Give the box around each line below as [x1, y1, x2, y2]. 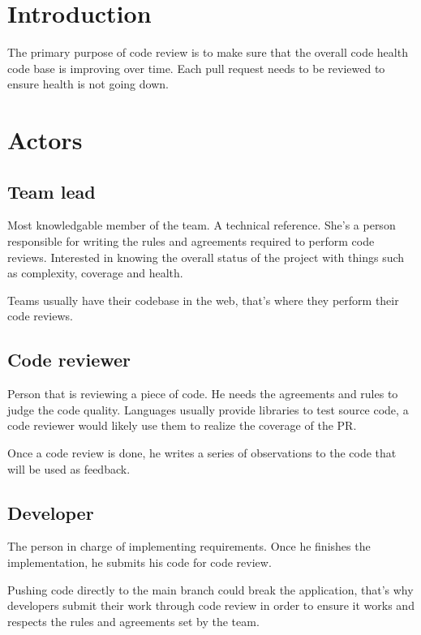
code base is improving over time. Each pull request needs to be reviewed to [7, 59, 385, 76]
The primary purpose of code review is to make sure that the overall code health [7, 44, 408, 61]
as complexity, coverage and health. [7, 264, 183, 281]
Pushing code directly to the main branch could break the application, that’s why [7, 581, 414, 598]
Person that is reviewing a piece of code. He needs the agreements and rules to [7, 385, 398, 402]
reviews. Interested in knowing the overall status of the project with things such [7, 248, 405, 265]
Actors [7, 123, 83, 157]
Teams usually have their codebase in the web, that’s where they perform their [7, 291, 399, 308]
